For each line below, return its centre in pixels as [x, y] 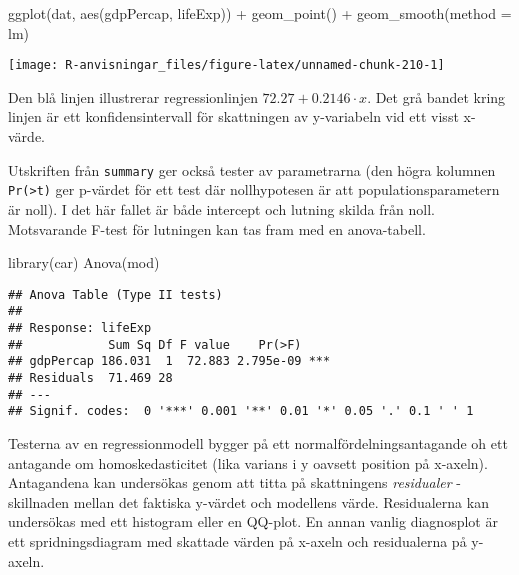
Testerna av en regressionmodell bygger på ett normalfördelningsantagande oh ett [258, 442]
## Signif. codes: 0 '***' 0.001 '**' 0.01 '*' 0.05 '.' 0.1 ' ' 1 [241, 411]
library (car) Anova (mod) [84, 262]
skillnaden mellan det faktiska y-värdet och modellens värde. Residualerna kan [248, 501]
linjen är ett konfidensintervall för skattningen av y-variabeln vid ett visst [233, 116]
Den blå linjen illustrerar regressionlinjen [133, 96]
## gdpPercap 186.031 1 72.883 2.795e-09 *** [169, 361]
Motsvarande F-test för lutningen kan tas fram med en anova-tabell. [217, 228]
